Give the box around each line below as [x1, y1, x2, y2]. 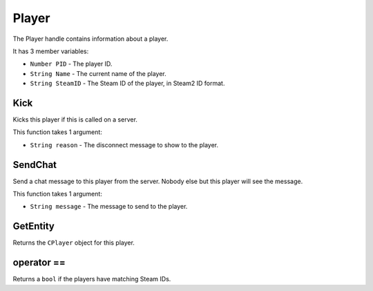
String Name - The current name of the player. [30, 69, 166, 77]
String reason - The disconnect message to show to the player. [30, 140, 219, 149]
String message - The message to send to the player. [30, 203, 188, 211]
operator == [12, 256, 66, 269]
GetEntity [12, 220, 55, 232]
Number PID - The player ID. [30, 59, 113, 68]
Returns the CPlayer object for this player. [12, 238, 135, 247]
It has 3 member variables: [12, 47, 89, 55]
